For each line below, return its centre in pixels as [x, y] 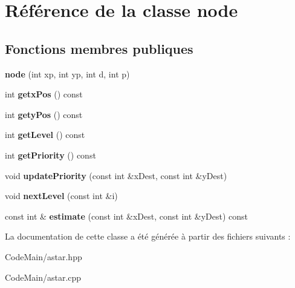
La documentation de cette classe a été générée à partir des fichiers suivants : [148, 236]
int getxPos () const [44, 94]
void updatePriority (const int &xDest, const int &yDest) [116, 175]
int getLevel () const [45, 135]
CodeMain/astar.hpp [44, 256]
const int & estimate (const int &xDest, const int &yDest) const [127, 216]
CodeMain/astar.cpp [43, 277]
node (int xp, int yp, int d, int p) [67, 74]
